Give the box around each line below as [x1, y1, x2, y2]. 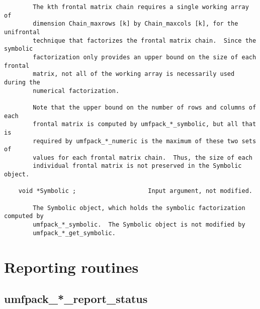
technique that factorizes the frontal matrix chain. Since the [33, 37, 256, 44]
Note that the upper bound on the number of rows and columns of [33, 104, 256, 111]
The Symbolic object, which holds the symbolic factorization [33, 204, 245, 212]
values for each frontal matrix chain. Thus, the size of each [33, 154, 252, 161]
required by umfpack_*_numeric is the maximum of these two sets [33, 137, 256, 145]
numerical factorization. [33, 87, 120, 94]
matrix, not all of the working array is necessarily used [33, 70, 235, 78]
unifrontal [4, 28, 40, 36]
